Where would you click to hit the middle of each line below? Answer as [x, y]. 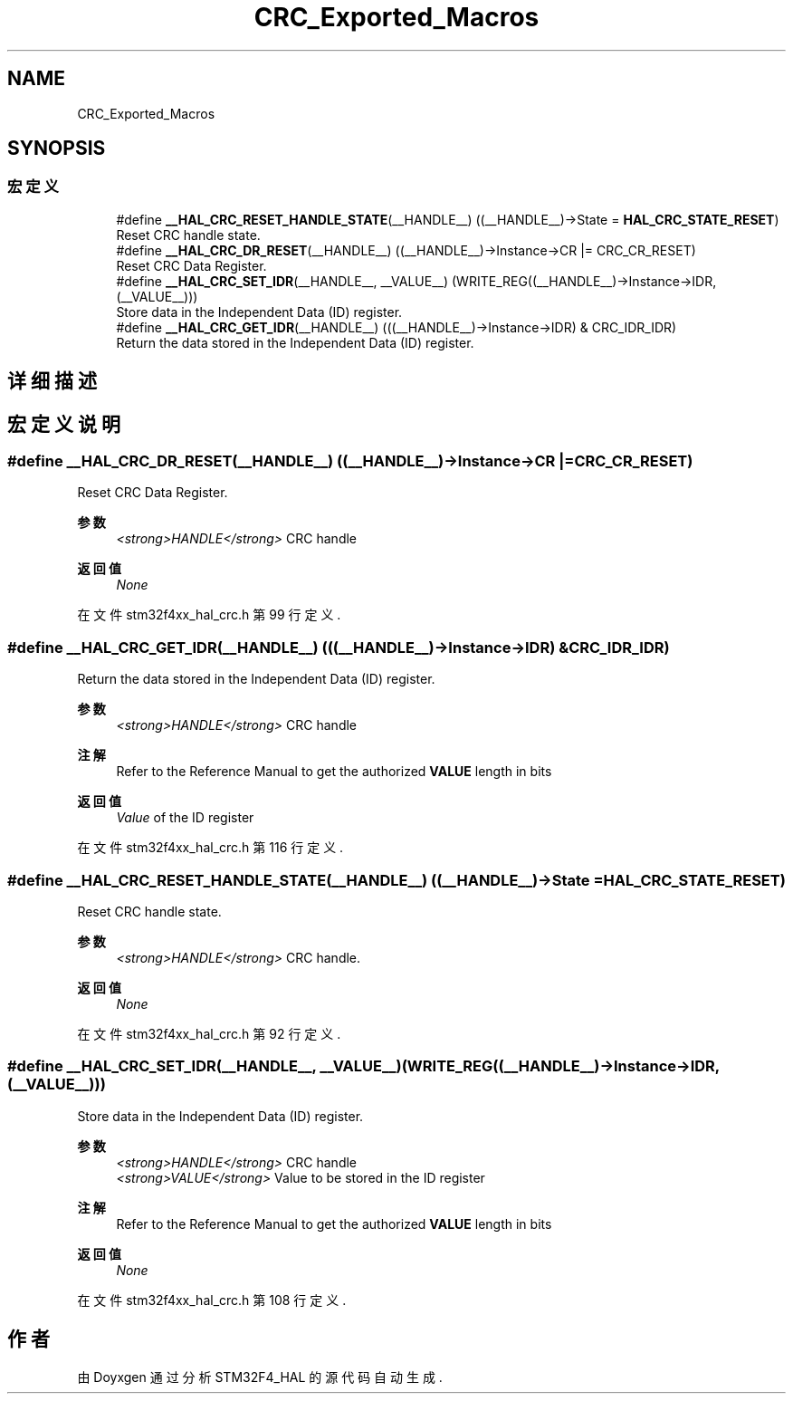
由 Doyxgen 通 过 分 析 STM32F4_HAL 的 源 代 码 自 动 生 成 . [260, 1377]
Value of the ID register [185, 818]
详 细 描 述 [52, 381]
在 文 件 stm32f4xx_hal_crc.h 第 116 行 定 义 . [210, 848]
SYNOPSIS [57, 149]
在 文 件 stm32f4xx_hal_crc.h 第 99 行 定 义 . [209, 615]
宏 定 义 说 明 [64, 424]
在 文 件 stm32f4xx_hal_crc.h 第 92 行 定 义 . [209, 1033]
